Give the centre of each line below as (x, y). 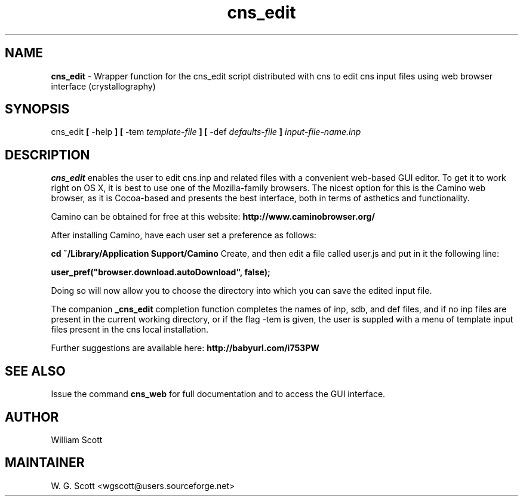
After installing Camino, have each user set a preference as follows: (184, 235)
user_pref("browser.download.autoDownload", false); (161, 272)
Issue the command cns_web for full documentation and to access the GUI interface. (218, 394)
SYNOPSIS (37, 109)
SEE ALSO (35, 371)
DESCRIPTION (47, 155)
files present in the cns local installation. (130, 330)
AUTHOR (32, 417)
